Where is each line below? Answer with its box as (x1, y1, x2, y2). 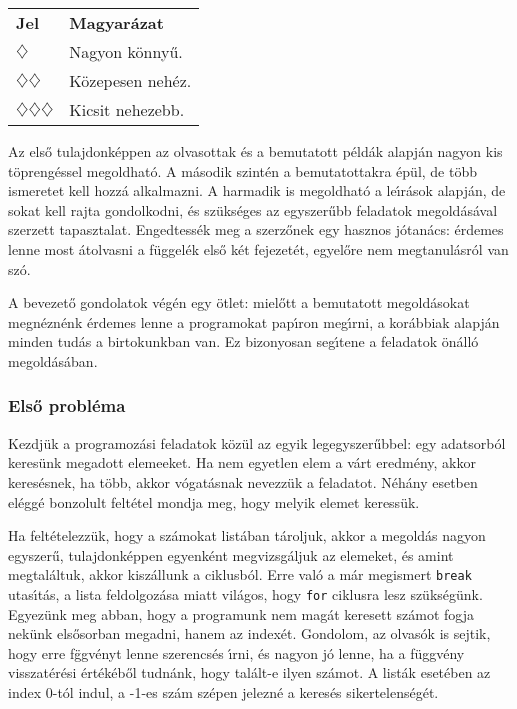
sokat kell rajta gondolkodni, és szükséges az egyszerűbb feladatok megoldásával (8, 199, 498, 220)
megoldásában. (8, 350, 98, 371)
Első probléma (8, 393, 126, 418)
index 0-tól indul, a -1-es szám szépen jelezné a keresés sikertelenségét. (8, 682, 439, 702)
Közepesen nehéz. (69, 69, 192, 92)
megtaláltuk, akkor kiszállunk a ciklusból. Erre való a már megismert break (8, 564, 472, 585)
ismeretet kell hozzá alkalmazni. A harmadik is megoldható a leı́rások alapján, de (8, 180, 506, 201)
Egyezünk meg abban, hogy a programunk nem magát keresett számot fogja (8, 603, 474, 624)
